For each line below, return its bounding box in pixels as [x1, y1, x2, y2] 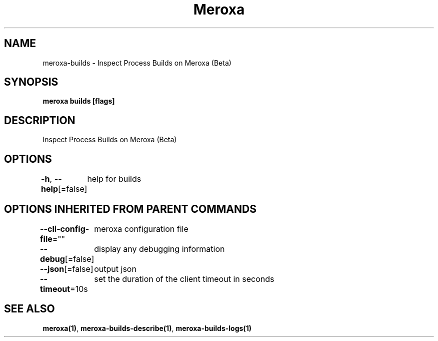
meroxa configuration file [94, 223, 188, 234]
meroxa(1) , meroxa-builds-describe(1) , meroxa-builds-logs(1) [42, 323, 251, 332]
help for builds [87, 174, 141, 184]
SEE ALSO [4, 302, 55, 315]
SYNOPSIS [4, 76, 58, 89]
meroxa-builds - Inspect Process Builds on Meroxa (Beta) [42, 58, 231, 67]
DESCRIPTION [4, 114, 75, 127]
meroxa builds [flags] [42, 97, 115, 106]
